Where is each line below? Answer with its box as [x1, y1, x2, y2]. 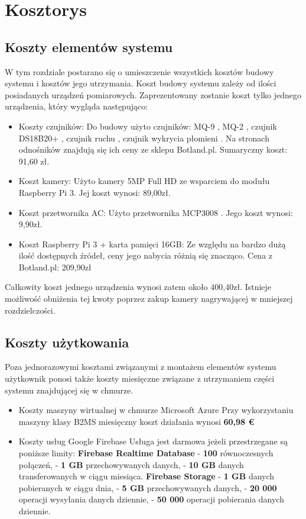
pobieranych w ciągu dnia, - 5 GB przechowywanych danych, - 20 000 [18, 481, 277, 494]
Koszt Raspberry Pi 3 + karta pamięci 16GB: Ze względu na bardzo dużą [18, 237, 286, 250]
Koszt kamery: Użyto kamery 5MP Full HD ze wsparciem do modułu [18, 175, 270, 187]
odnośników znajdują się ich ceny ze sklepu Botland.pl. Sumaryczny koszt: [18, 143, 288, 156]
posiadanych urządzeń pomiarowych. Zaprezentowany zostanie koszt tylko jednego [5, 88, 301, 101]
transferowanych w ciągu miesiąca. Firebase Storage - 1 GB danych [18, 470, 275, 482]
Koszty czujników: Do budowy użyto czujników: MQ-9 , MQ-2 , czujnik [18, 120, 277, 132]
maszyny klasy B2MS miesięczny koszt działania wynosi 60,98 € [18, 415, 255, 427]
